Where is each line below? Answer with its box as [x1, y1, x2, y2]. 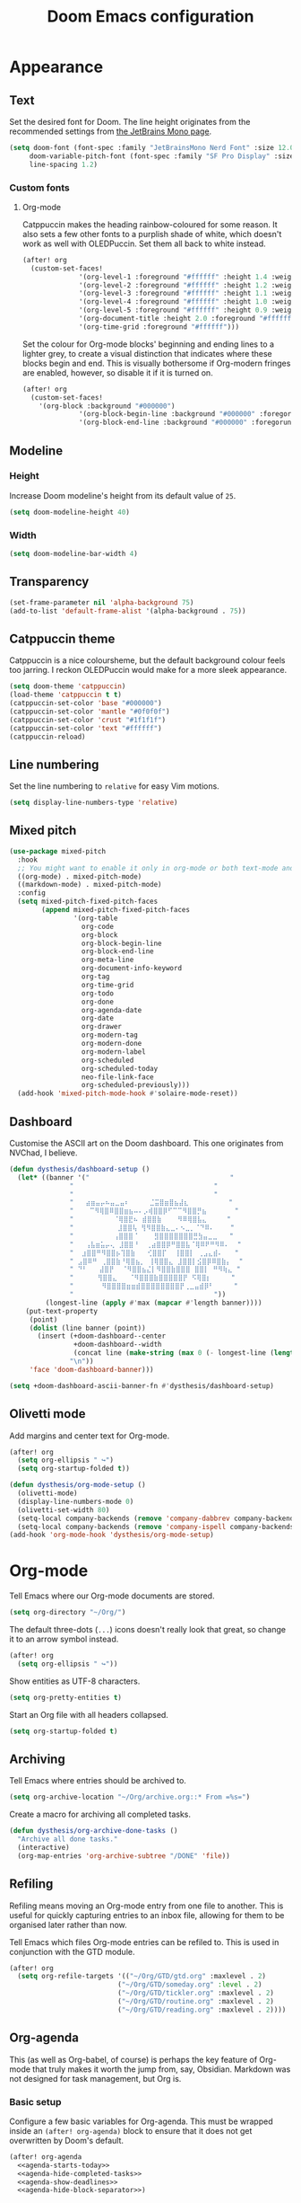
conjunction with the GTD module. [9, 1946, 135, 1957]
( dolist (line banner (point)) [29, 1323, 146, 1332]
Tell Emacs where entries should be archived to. [9, 1775, 186, 1786]
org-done [81, 997, 115, 1006]
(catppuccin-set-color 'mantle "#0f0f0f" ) [9, 707, 170, 716]
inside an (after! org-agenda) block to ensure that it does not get [9, 2125, 253, 2136]
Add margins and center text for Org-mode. [9, 1430, 170, 1441]
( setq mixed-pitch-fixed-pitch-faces [17, 897, 159, 907]
